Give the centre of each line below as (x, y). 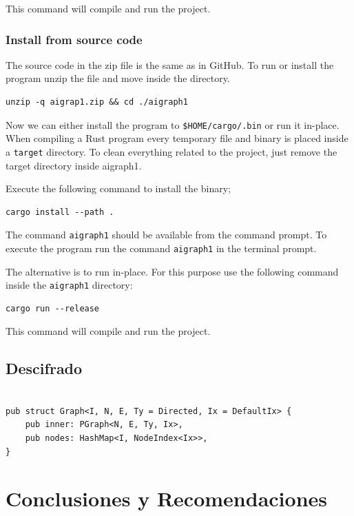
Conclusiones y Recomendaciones (166, 498)
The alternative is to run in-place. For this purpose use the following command (172, 271)
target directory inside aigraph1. (74, 165)
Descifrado (44, 368)
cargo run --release (53, 308)
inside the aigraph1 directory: (69, 285)
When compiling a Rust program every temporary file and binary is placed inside (177, 138)
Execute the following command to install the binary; (118, 188)
